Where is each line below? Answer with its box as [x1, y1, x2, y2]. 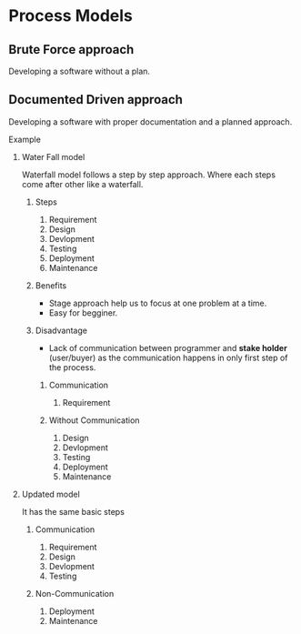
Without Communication [48, 415, 140, 426]
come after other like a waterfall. [21, 178, 144, 189]
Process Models [8, 5, 134, 26]
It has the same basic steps [21, 506, 125, 517]
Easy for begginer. [48, 307, 118, 318]
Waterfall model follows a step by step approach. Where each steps [21, 169, 276, 180]
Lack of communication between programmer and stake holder [48, 342, 287, 353]
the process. [48, 361, 96, 373]
